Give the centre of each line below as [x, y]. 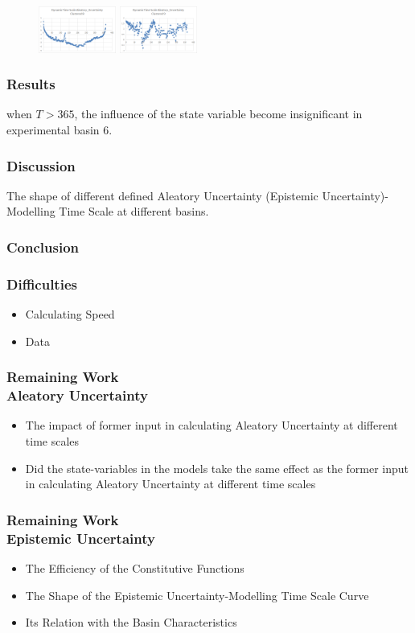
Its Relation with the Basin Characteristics [131, 622]
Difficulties [42, 284]
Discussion [41, 165]
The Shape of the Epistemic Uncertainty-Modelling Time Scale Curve [197, 595]
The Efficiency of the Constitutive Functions [135, 567]
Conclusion [43, 247]
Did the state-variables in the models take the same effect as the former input [217, 468]
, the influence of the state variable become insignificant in [218, 114]
